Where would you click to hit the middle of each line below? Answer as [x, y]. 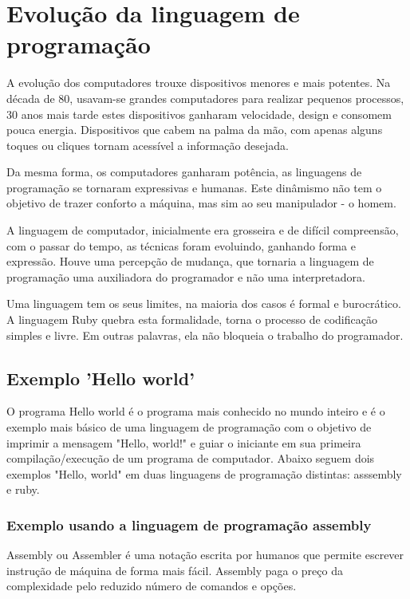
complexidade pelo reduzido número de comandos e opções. [152, 586]
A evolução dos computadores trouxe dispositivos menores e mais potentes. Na [199, 83]
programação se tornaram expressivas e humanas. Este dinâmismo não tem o [194, 187]
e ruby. [23, 489]
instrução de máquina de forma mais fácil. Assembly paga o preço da [175, 570]
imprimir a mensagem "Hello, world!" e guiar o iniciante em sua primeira [184, 442]
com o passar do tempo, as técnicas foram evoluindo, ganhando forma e [181, 245]
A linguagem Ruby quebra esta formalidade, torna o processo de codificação [192, 319]
